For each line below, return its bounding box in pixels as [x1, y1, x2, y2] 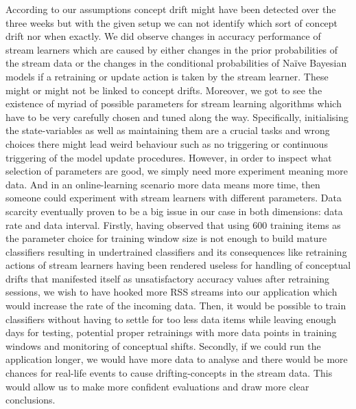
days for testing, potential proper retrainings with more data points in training [5, 325, 337, 340]
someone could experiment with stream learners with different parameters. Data [5, 190, 342, 205]
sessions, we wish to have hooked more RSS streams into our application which [5, 285, 337, 299]
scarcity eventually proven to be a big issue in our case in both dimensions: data [5, 203, 343, 218]
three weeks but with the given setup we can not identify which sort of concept [5, 15, 338, 30]
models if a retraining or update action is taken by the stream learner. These [5, 69, 329, 83]
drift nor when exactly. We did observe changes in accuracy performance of [5, 29, 321, 43]
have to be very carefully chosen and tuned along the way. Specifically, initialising [5, 109, 348, 124]
